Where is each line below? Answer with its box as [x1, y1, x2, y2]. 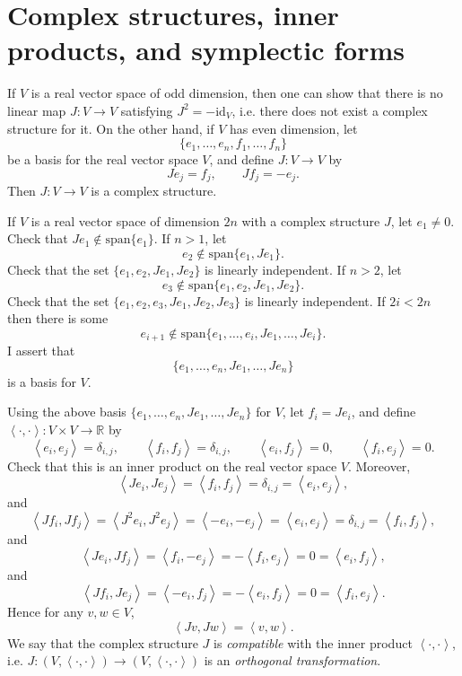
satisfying [120, 101, 173, 119]
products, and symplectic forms [7, 31, 405, 68]
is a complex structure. [91, 181, 217, 200]
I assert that [7, 341, 75, 360]
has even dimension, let [230, 119, 358, 137]
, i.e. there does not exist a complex [231, 101, 428, 119]
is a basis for [7, 372, 76, 391]
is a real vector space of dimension [31, 211, 220, 230]
